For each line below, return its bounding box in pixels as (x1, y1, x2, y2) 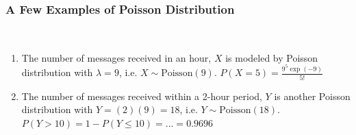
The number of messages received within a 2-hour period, (21, 88, 262, 103)
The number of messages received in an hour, (21, 50, 212, 64)
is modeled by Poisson (225, 50, 318, 64)
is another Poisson (274, 88, 351, 103)
